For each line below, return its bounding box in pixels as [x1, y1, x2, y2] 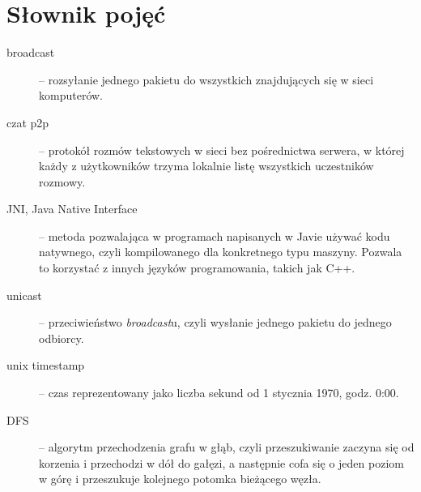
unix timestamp [6, 357, 85, 374]
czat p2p [6, 113, 49, 130]
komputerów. [39, 87, 103, 104]
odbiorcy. [39, 329, 84, 346]
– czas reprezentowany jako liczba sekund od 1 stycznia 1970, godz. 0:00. [39, 384, 399, 401]
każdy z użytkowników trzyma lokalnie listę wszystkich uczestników [39, 157, 374, 174]
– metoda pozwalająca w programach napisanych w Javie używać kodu [39, 227, 390, 244]
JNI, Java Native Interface [6, 200, 138, 217]
